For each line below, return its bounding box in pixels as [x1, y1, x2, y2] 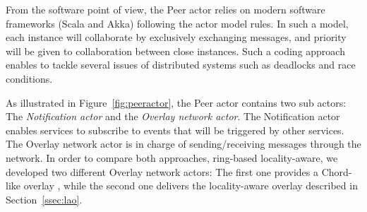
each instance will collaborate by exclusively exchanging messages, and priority [6, 30, 347, 45]
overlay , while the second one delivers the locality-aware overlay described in [23, 178, 358, 193]
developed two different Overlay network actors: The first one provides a [6, 164, 318, 179]
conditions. [6, 71, 53, 86]
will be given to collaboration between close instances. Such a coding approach [6, 43, 345, 58]
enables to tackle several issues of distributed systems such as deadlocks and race [6, 57, 356, 72]
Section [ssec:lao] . [6, 192, 83, 206]
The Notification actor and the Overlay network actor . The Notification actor [6, 109, 340, 124]
